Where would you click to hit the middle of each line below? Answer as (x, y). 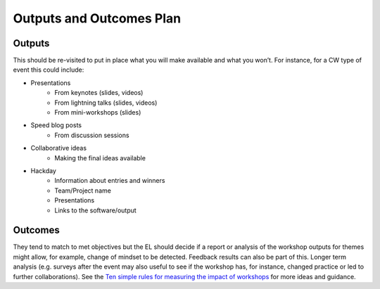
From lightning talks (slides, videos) (106, 103)
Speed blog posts (56, 125)
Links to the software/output (95, 210)
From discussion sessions (92, 135)
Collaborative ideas (59, 148)
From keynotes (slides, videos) (99, 93)
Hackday (43, 171)
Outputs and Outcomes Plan (97, 18)
